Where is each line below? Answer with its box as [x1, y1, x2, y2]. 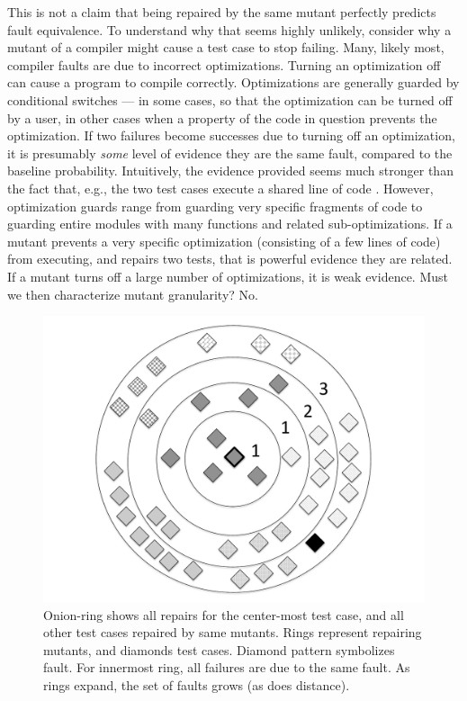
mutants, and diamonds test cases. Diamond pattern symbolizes [43, 640, 395, 659]
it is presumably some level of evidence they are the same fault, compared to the [7, 143, 453, 162]
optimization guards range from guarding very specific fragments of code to [7, 196, 423, 215]
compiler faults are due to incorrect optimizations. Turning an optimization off [7, 55, 441, 74]
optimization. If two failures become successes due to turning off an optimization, [7, 126, 455, 145]
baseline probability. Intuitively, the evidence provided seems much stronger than [7, 161, 454, 180]
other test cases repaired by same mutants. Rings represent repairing [43, 623, 422, 642]
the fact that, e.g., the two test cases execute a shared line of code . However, [7, 178, 434, 197]
